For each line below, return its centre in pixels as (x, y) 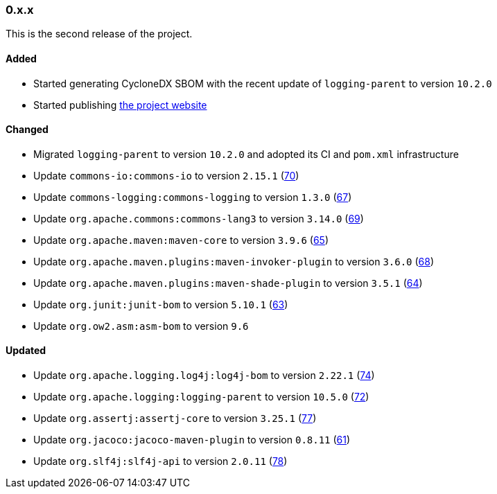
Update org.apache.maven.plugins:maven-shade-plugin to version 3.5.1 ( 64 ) (228, 283)
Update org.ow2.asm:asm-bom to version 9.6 (141, 326)
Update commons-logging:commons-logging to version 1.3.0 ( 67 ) (193, 197)
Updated (26, 351)
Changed (27, 130)
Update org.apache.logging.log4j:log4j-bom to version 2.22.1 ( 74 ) (204, 376)
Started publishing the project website (120, 105)
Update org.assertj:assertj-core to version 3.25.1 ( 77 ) (175, 418)
